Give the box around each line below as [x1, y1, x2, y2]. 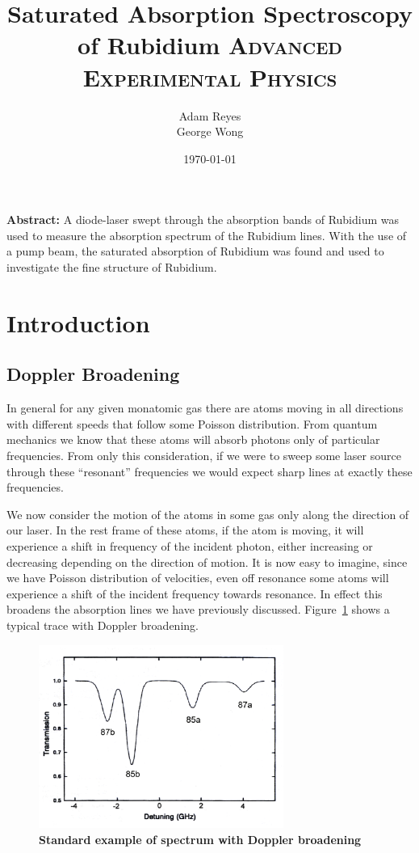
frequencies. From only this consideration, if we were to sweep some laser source [6, 447, 401, 464]
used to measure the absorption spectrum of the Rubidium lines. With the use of [6, 226, 407, 243]
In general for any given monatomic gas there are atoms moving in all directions [6, 399, 404, 416]
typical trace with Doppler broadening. [6, 616, 199, 633]
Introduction [6, 306, 150, 339]
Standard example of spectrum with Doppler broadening [39, 830, 362, 847]
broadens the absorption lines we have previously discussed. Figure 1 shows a [6, 601, 390, 618]
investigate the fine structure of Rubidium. [6, 259, 217, 276]
